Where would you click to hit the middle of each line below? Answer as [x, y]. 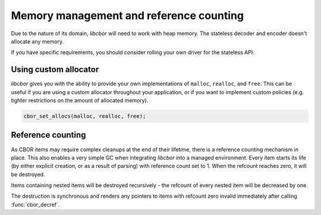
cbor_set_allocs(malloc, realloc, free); [85, 116]
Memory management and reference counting [127, 15]
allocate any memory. [37, 41]
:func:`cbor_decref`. [35, 204]
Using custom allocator [55, 69]
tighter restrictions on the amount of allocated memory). [80, 101]
